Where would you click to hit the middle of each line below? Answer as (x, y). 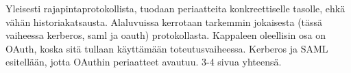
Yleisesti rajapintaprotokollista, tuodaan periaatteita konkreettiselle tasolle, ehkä (175, 8)
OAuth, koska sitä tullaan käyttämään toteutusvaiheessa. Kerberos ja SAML (167, 48)
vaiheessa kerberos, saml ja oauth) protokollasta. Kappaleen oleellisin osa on (166, 35)
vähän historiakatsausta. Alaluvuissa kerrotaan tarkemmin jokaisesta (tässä (164, 21)
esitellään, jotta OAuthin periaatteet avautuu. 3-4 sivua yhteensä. (144, 62)
